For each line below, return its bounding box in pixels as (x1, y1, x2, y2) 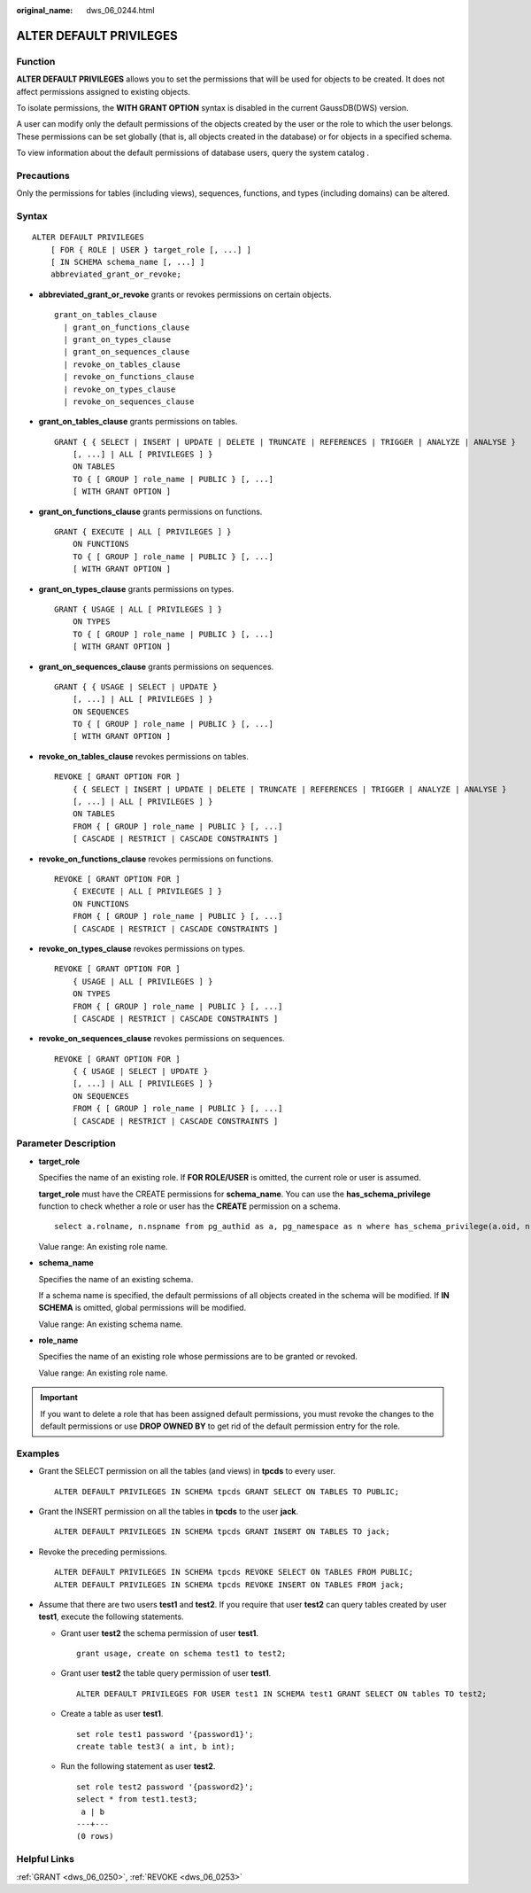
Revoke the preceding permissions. (38, 1546, 167, 1557)
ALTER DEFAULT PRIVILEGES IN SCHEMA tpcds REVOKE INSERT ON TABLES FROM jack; (54, 1579, 404, 1590)
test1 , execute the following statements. (38, 1611, 185, 1622)
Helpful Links (16, 1853, 75, 1866)
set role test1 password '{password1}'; (76, 1729, 254, 1739)
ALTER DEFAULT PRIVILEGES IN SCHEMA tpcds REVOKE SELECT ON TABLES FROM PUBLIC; (54, 1567, 414, 1577)
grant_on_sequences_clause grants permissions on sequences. (38, 661, 274, 672)
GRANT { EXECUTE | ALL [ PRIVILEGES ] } (54, 527, 232, 537)
